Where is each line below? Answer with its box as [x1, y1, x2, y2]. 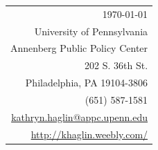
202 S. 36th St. [85, 58, 148, 73]
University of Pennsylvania [34, 24, 148, 38]
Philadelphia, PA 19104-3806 [25, 75, 148, 90]
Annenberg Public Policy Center [10, 41, 148, 55]
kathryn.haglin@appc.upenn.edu [11, 109, 148, 124]
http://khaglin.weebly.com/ [30, 126, 148, 141]
